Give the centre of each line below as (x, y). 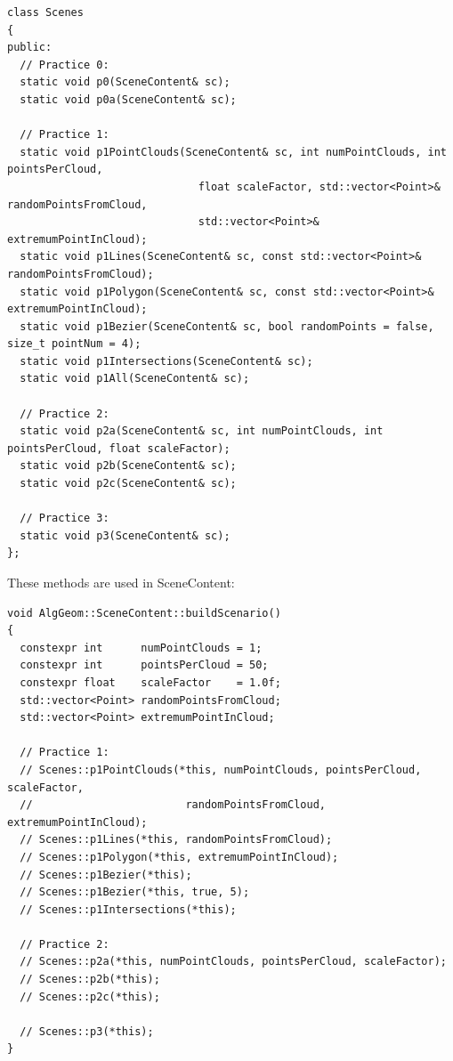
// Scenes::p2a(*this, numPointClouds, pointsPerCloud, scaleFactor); (233, 962)
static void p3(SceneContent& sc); (125, 535)
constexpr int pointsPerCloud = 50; (144, 665)
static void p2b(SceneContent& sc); (128, 466)
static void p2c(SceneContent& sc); (128, 484)
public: (30, 48)
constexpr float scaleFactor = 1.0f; (150, 682)
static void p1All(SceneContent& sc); (135, 379)
